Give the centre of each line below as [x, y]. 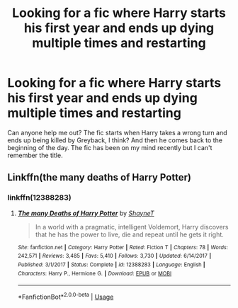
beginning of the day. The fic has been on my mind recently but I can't [110, 147]
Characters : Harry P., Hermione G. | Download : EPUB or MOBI [95, 273]
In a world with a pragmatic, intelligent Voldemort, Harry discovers [132, 227]
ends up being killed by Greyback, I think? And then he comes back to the [115, 140]
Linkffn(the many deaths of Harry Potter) [99, 177]
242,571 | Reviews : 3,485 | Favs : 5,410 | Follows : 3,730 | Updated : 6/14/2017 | [114, 256]
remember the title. [35, 155]
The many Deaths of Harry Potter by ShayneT [86, 213]
